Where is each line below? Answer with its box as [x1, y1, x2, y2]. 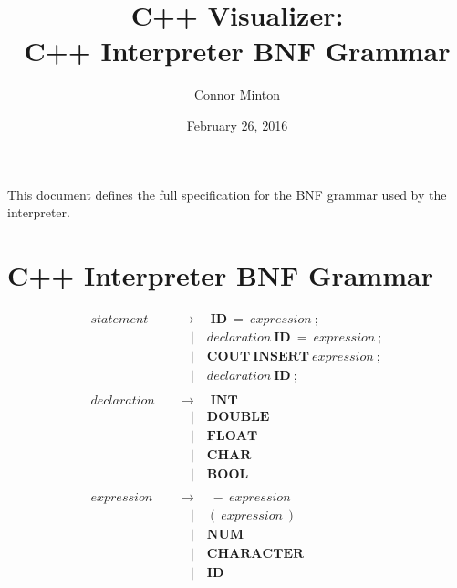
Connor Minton [193, 85, 281, 104]
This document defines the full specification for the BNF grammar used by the [7, 184, 447, 204]
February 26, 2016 [186, 115, 288, 134]
